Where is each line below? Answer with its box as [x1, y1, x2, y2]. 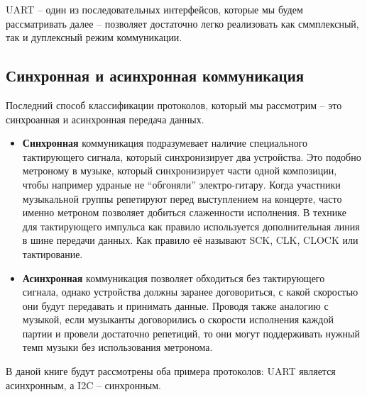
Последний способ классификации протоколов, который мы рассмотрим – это [6, 97, 342, 112]
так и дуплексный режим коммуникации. [6, 30, 182, 45]
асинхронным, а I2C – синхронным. [6, 377, 161, 392]
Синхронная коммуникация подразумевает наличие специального [22, 135, 308, 150]
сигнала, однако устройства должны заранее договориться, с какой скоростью [22, 284, 358, 299]
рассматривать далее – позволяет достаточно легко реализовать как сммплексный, [6, 16, 359, 30]
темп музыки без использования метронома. [22, 340, 213, 354]
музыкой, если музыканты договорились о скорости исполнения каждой [22, 312, 334, 327]
